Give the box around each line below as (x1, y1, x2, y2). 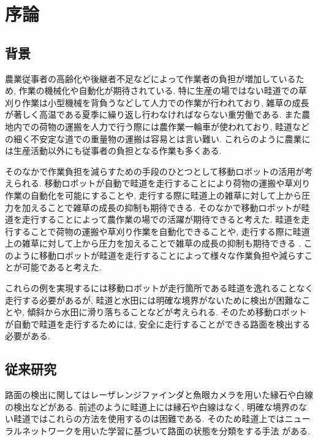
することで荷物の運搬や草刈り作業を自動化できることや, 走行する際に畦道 (13, 224, 310, 237)
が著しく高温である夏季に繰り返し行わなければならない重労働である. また (5, 108, 302, 121)
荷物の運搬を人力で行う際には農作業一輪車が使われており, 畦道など (39, 120, 310, 132)
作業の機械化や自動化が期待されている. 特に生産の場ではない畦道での (18, 84, 298, 97)
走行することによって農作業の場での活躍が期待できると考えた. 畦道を (21, 213, 301, 226)
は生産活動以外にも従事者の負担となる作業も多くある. (5, 144, 222, 157)
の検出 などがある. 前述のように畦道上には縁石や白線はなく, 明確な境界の (5, 400, 299, 413)
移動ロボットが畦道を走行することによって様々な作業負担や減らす (39, 248, 305, 261)
